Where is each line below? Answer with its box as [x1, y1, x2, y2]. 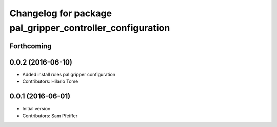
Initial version [22, 105, 51, 112]
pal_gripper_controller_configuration [9, 22, 170, 33]
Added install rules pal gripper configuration [22, 71, 115, 77]
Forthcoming [9, 41, 52, 50]
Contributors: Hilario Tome [22, 78, 78, 84]
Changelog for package [9, 8, 112, 19]
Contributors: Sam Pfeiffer [22, 113, 78, 119]
